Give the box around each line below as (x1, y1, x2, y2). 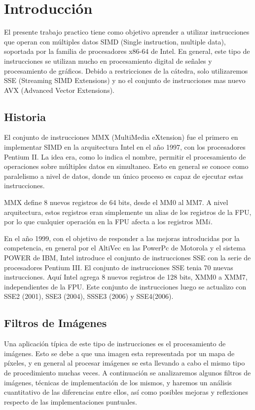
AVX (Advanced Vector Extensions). (4, 84, 114, 95)
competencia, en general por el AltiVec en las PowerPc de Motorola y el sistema (4, 243, 246, 253)
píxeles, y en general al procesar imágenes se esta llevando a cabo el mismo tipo (4, 358, 245, 368)
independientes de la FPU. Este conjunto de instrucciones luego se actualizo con (4, 281, 246, 291)
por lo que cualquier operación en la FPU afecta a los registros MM (4, 216, 209, 227)
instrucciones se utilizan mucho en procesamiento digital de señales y (4, 55, 212, 66)
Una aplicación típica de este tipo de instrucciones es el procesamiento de (4, 338, 226, 349)
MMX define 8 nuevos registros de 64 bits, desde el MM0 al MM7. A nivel (4, 197, 228, 207)
